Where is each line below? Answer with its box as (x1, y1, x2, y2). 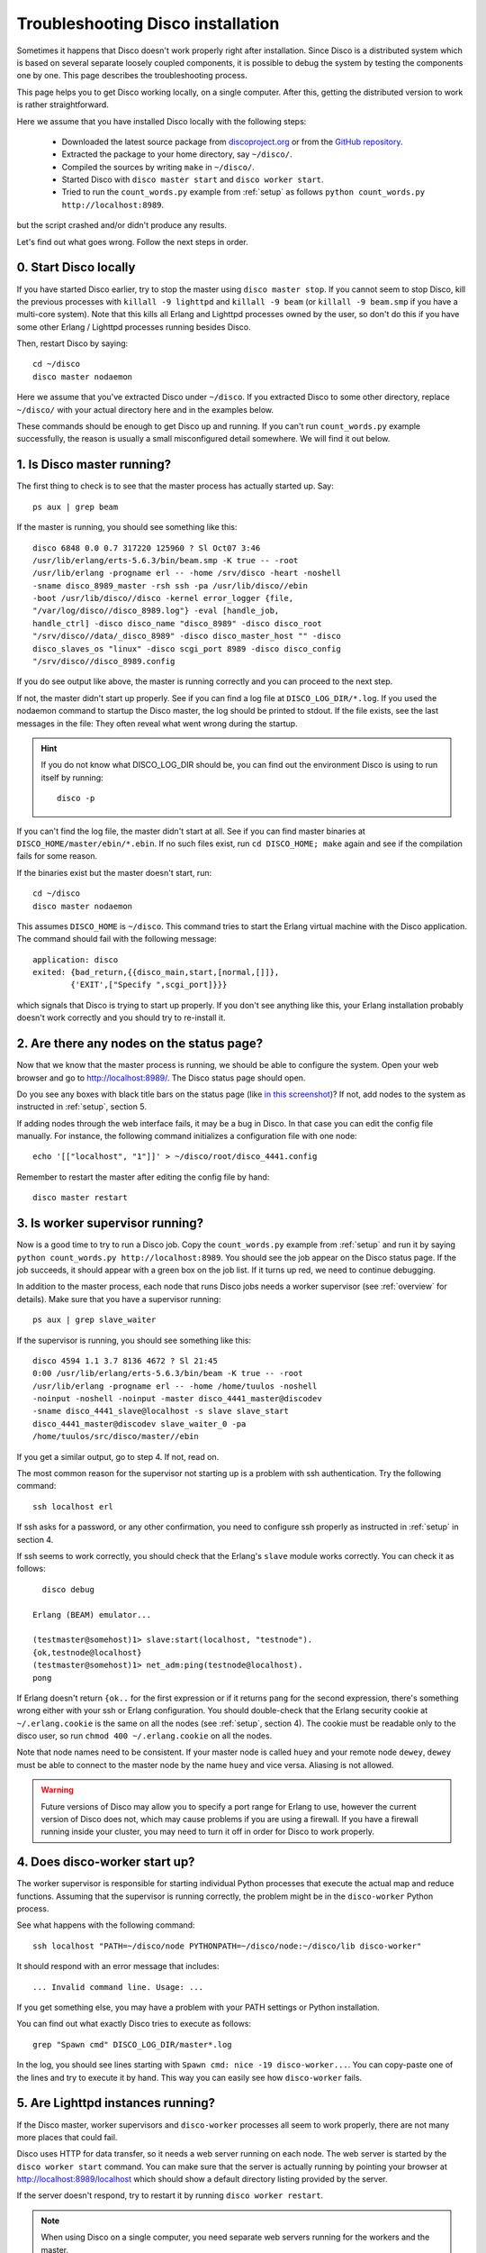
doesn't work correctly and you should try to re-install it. (16, 1012, 226, 1023)
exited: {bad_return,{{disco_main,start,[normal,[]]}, (32, 967, 280, 978)
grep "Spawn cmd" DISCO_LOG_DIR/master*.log (32, 2039, 233, 2049)
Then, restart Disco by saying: (16, 338, 129, 349)
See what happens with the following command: (16, 1920, 195, 1930)
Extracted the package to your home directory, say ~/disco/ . (61, 149, 292, 160)
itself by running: (40, 771, 103, 783)
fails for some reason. (16, 851, 98, 862)
